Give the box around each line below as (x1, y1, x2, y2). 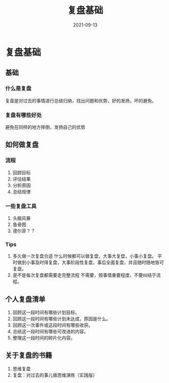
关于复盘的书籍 (5, 351, 52, 360)
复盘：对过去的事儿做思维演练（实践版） (12, 372, 97, 378)
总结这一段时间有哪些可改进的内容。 (12, 329, 89, 335)
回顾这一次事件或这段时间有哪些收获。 (12, 322, 93, 329)
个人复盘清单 (5, 295, 46, 304)
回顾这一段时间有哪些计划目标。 (12, 309, 80, 316)
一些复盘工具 (5, 202, 37, 209)
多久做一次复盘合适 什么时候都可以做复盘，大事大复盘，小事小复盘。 (12, 253, 156, 259)
